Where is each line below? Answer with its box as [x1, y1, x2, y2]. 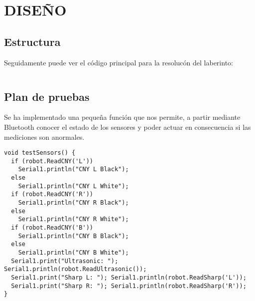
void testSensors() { [4, 149, 76, 157]
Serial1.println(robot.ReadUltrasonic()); [4, 266, 147, 273]
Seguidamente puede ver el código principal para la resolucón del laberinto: [4, 57, 233, 67]
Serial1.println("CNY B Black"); [18, 232, 129, 240]
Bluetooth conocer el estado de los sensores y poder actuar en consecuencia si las [4, 121, 251, 132]
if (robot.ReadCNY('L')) [11, 157, 93, 165]
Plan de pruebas [4, 88, 90, 104]
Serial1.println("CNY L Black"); [18, 166, 129, 173]
